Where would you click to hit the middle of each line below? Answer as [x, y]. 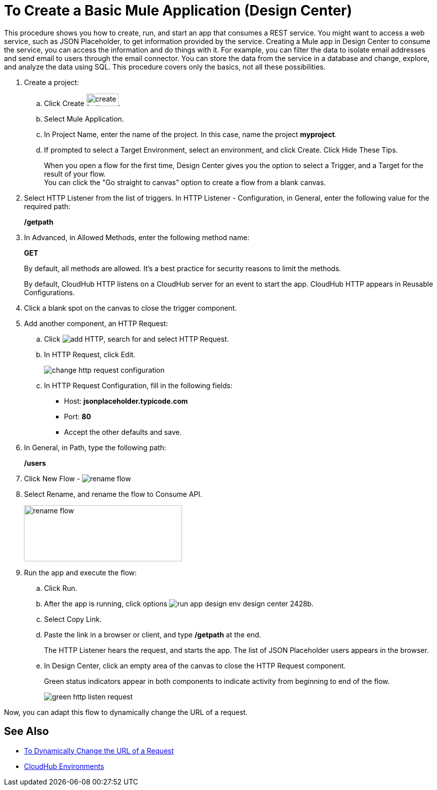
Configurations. [49, 292]
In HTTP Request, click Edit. [90, 354]
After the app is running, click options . [179, 603]
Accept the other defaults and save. [123, 432]
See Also [26, 731]
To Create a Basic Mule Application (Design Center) [178, 11]
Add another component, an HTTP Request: [96, 323]
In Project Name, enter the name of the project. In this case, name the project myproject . [190, 134]
